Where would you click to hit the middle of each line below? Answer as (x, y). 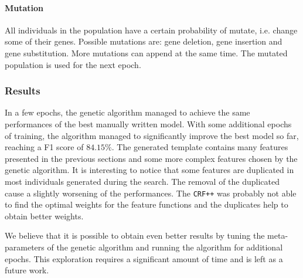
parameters (25, 247)
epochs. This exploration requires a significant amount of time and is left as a (144, 258)
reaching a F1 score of (44, 147)
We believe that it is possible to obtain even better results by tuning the (135, 235)
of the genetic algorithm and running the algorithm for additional (165, 247)
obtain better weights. (44, 216)
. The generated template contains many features (200, 147)
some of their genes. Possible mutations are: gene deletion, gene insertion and (144, 41)
